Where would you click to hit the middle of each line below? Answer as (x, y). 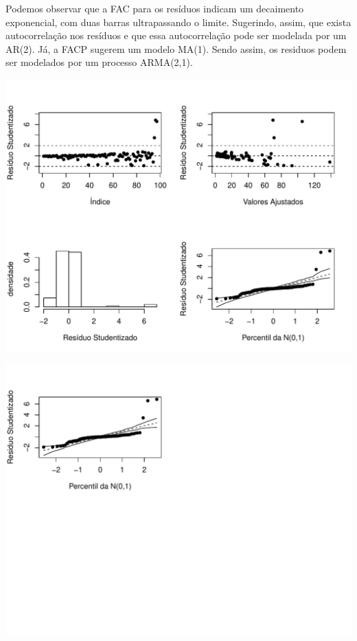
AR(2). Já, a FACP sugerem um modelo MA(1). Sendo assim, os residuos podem (176, 48)
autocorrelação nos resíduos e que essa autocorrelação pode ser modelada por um (176, 35)
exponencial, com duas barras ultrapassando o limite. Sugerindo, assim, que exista (178, 22)
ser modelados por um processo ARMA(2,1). (99, 62)
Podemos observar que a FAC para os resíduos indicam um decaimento (155, 8)
